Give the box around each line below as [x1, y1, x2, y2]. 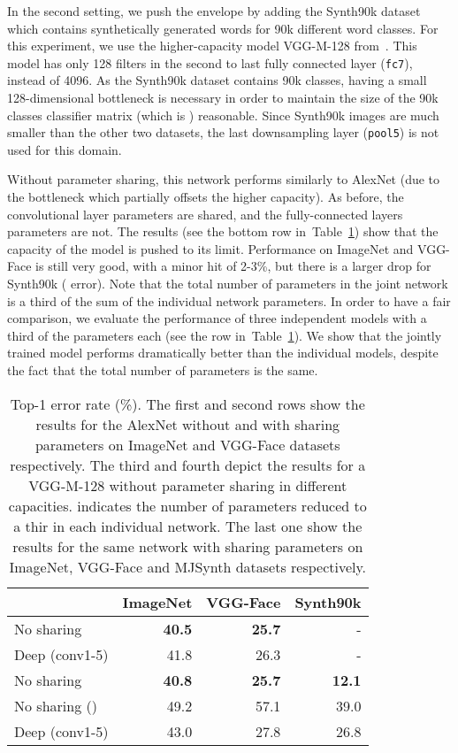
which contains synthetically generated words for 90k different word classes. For [7, 19, 439, 37]
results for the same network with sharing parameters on [12, 535, 363, 557]
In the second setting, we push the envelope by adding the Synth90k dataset [7, 2, 421, 19]
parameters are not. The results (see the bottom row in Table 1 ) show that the [7, 222, 439, 241]
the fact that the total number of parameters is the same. [7, 361, 318, 379]
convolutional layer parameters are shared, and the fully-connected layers [7, 204, 403, 223]
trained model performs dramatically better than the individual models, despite [7, 343, 439, 362]
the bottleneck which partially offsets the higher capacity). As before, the [7, 188, 404, 206]
